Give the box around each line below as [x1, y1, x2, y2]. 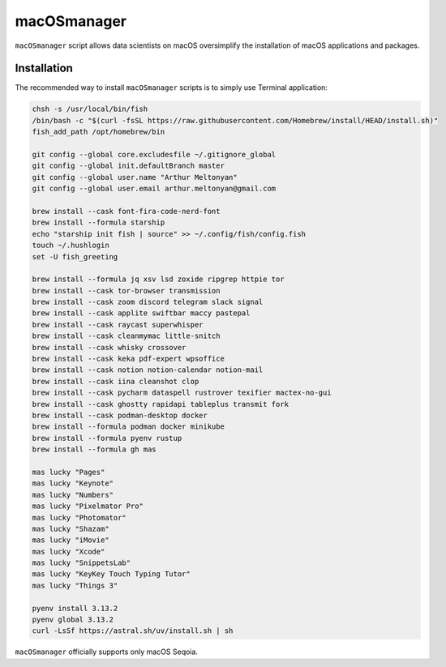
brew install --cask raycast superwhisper [32, 320, 204, 329]
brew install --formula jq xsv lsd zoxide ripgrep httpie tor [32, 275, 285, 284]
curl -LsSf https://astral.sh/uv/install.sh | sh [32, 626, 234, 635]
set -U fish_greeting [32, 252, 118, 261]
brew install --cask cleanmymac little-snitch [32, 331, 221, 340]
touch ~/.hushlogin [32, 241, 109, 250]
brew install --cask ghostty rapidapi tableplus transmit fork [32, 400, 289, 408]
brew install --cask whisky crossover [32, 343, 187, 352]
